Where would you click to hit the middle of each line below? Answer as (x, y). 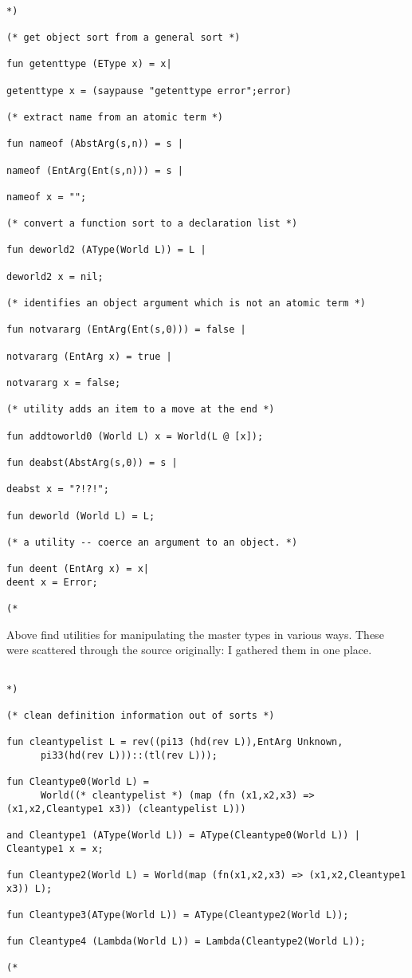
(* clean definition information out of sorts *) (141, 716)
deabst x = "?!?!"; (58, 489)
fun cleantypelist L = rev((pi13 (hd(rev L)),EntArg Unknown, (175, 742)
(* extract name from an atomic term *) (115, 117)
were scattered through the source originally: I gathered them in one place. (189, 650)
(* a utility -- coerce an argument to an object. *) (152, 542)
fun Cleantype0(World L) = (78, 782)
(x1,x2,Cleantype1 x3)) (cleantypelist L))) (126, 808)
